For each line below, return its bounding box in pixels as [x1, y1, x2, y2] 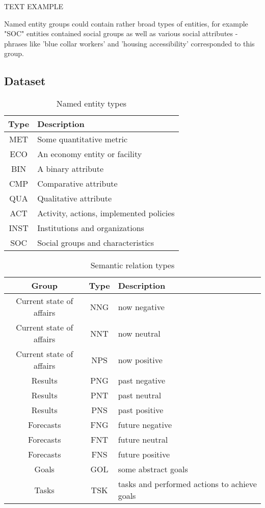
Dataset [4, 73, 46, 89]
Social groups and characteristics [37, 237, 154, 249]
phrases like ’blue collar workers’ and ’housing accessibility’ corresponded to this [4, 38, 255, 48]
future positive [118, 448, 170, 461]
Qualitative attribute [37, 192, 112, 205]
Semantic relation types [90, 259, 175, 271]
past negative [118, 374, 166, 387]
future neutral [118, 434, 168, 446]
